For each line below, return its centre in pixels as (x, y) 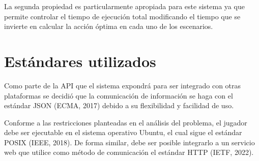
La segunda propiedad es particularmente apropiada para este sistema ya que (124, 6)
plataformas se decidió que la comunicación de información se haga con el (119, 95)
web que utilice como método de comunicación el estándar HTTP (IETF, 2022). (129, 152)
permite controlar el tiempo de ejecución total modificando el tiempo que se (122, 16)
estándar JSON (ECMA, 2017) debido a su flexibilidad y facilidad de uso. (119, 105)
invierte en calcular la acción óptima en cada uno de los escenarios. (109, 26)
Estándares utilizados (80, 61)
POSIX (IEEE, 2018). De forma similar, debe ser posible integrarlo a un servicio (129, 142)
